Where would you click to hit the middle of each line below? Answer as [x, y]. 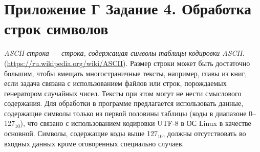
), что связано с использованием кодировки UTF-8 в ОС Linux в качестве [136, 123]
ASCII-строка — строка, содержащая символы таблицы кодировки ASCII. [124, 53]
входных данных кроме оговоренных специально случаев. [94, 143]
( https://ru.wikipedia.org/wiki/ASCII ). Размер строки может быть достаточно [127, 63]
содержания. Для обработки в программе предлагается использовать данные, [124, 103]
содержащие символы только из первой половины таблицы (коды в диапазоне [125, 113]
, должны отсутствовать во [204, 133]
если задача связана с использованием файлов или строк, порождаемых [115, 83]
